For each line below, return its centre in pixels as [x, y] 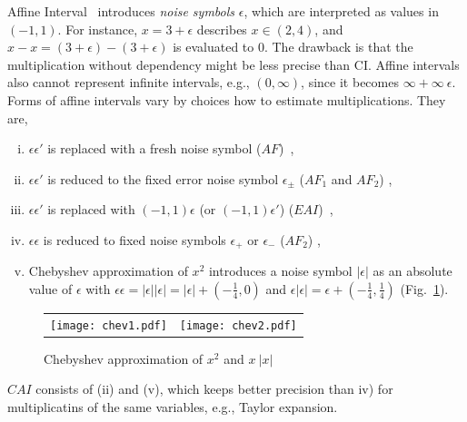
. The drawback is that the [338, 47]
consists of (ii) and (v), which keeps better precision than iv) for [214, 389]
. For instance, [98, 29]
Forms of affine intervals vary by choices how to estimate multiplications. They [227, 99]
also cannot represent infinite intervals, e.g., [129, 82]
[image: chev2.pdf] [238, 325]
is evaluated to [214, 47]
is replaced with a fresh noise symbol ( [154, 148]
